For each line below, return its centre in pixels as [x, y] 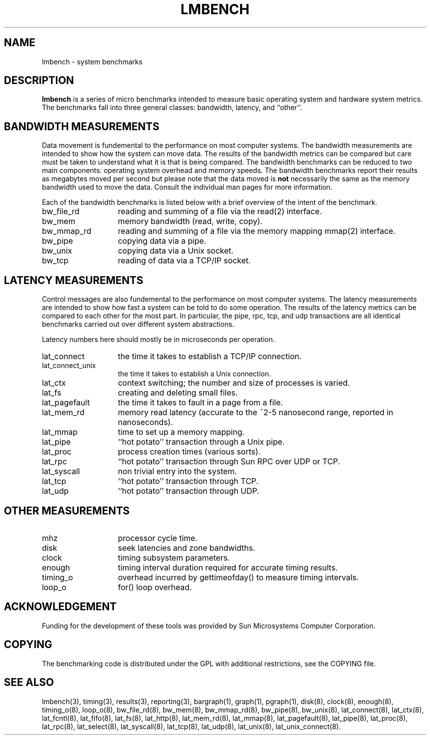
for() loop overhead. [155, 587]
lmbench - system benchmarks [92, 61]
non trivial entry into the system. [177, 471]
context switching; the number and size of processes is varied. [234, 383]
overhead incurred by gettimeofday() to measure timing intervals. [238, 577]
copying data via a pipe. [162, 241]
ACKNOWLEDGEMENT [60, 607]
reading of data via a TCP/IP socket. [184, 261]
